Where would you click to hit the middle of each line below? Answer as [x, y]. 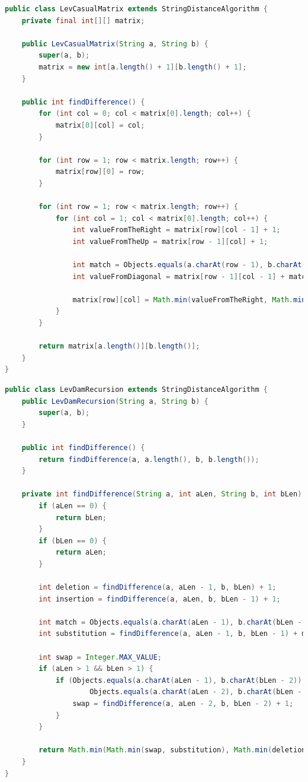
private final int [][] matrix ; [83, 20]
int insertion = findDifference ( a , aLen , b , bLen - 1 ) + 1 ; [160, 599]
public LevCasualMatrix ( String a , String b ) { [115, 44]
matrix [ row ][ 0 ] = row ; [100, 172]
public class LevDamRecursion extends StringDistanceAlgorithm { [136, 390]
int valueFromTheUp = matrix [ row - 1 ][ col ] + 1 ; [170, 241]
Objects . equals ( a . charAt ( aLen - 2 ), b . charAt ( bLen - [196, 692]
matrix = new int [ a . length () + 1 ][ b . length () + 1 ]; [143, 67]
